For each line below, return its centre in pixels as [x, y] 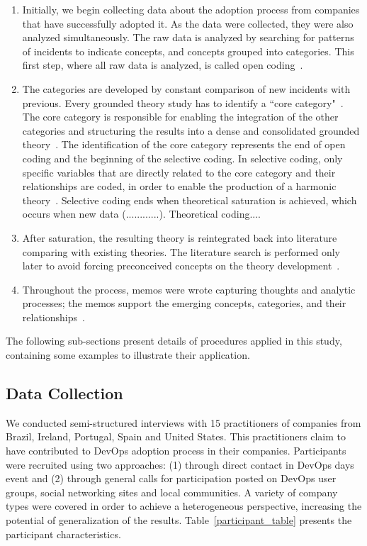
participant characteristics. [63, 534]
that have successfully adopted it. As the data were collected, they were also [188, 23]
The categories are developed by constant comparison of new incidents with [186, 88]
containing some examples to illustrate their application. [128, 355]
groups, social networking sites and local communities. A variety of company [172, 492]
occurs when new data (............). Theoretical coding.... [141, 214]
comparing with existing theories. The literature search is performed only [181, 251]
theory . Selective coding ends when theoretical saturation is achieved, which [190, 200]
